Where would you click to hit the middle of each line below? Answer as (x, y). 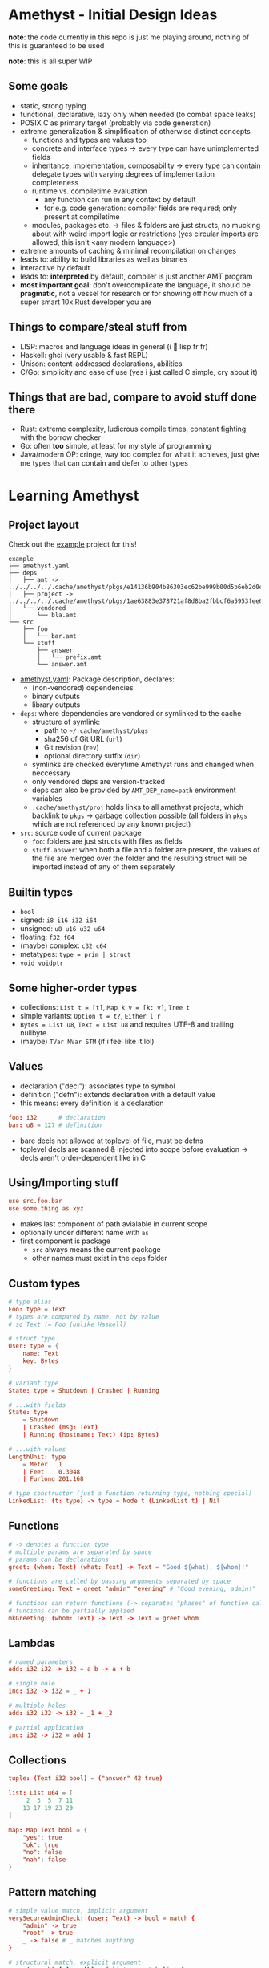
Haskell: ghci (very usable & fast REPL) (84, 355)
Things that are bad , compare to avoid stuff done (133, 397)
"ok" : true (41, 1845)
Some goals (38, 86)
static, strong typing (53, 105)
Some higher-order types (73, 988)
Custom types (44, 1283)
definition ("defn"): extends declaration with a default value (118, 1094)
